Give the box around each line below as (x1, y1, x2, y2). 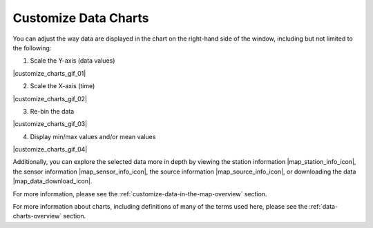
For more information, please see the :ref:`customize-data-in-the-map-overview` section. (12, 189, 267, 198)
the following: (12, 43, 52, 52)
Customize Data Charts (12, 10, 149, 25)
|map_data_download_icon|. (12, 177, 93, 185)
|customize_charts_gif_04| (12, 145, 88, 154)
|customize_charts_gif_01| (12, 69, 86, 77)
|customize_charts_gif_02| (12, 94, 88, 103)
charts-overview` (12, 212, 62, 220)
